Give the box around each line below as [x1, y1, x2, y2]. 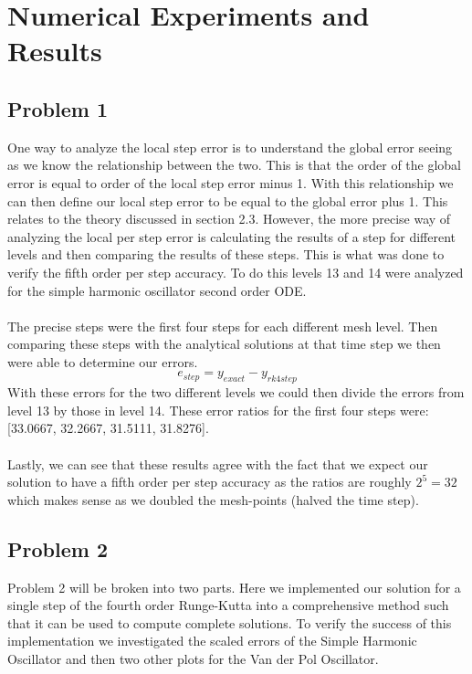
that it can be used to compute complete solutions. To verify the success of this [7, 613, 452, 632]
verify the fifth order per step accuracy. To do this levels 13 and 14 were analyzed [7, 262, 464, 281]
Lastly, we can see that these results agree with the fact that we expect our [7, 454, 428, 473]
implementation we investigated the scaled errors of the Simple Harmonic [7, 631, 417, 650]
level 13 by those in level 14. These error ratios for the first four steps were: [7, 400, 429, 419]
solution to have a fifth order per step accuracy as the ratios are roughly [7, 472, 412, 491]
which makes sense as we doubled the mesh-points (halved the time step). [7, 490, 419, 509]
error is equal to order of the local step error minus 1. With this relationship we [7, 173, 454, 192]
